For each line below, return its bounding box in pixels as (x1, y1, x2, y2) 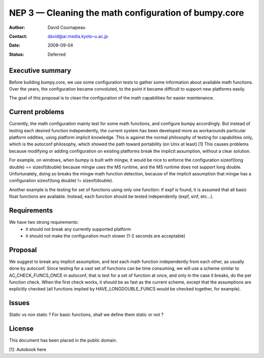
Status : (9, 51, 24, 57)
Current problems (9, 108, 65, 116)
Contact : (9, 33, 28, 39)
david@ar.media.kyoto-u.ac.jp (47, 33, 109, 39)
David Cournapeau (47, 24, 86, 30)
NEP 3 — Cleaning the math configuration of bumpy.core (9, 7, 244, 18)
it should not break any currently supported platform (25, 226, 132, 232)
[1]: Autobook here (9, 346, 46, 352)
